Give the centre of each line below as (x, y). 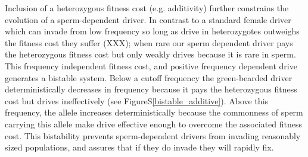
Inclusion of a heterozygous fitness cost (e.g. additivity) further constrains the (147, 8)
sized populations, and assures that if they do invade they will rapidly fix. (139, 147)
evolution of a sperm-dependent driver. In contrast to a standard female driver (148, 19)
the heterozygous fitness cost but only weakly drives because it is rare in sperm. (150, 54)
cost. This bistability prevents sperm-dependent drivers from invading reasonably (153, 135)
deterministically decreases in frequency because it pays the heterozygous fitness (151, 89)
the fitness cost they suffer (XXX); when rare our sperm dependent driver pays (149, 42)
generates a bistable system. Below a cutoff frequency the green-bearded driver (149, 77)
